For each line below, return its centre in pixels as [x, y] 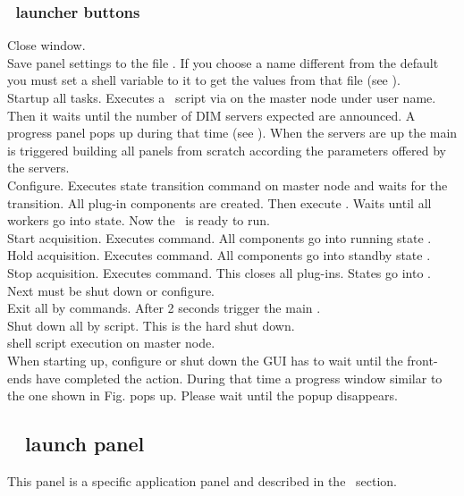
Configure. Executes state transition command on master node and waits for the [228, 185]
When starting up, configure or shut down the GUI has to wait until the [205, 360]
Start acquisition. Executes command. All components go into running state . [219, 237]
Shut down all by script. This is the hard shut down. [151, 325]
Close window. [46, 45]
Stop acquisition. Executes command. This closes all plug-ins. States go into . [219, 272]
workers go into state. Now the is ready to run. [139, 220]
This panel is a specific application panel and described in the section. [202, 480]
